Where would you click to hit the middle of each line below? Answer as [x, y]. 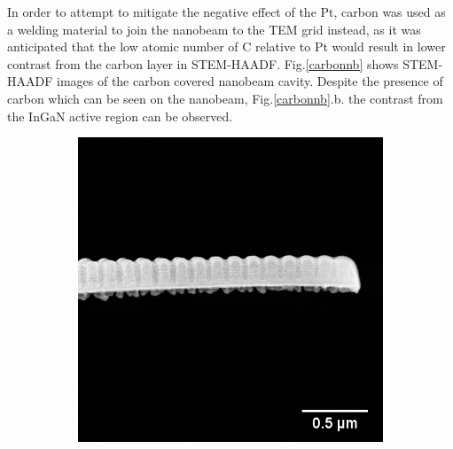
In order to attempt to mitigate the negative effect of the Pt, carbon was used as [226, 12]
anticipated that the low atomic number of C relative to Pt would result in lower [226, 46]
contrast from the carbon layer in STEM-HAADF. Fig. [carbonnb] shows [203, 63]
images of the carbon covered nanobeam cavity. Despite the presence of [250, 81]
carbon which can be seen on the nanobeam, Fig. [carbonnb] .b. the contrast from [225, 98]
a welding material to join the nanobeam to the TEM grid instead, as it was [214, 29]
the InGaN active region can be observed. [120, 116]
